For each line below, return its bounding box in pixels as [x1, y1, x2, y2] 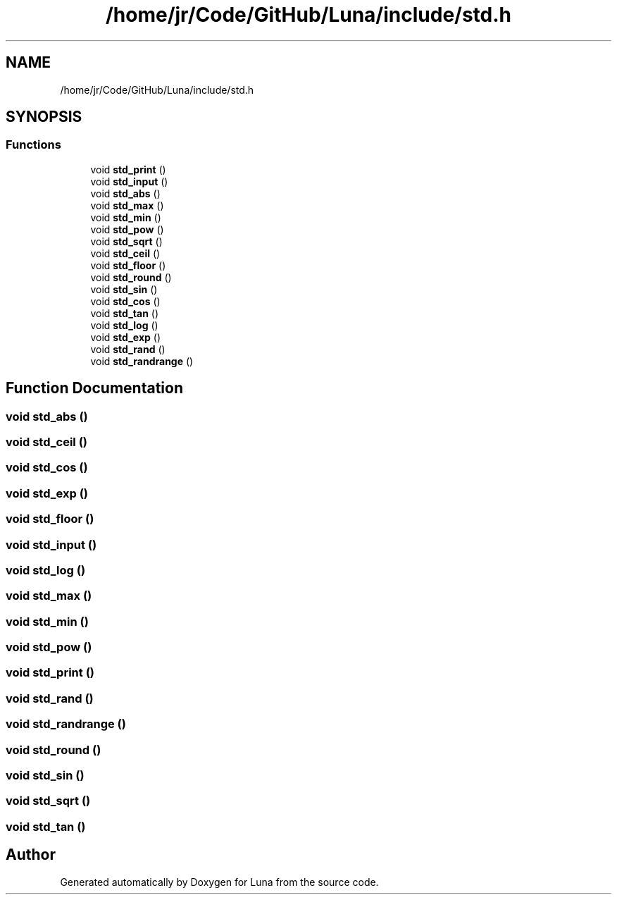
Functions [6, 137, 61, 152]
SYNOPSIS [6, 108, 82, 126]
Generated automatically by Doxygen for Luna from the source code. [60, 875, 379, 888]
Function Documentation [6, 379, 183, 397]
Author [6, 846, 56, 864]
